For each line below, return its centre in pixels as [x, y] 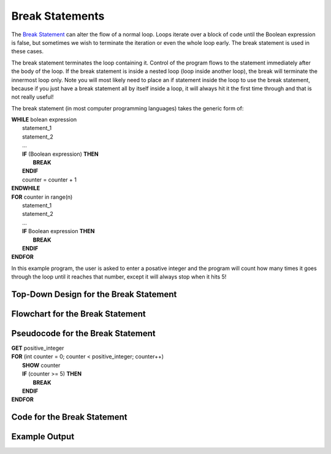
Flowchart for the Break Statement [79, 314]
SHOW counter [41, 365]
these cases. [28, 52]
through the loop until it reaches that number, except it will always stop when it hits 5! [119, 277]
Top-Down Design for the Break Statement [94, 294]
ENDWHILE [26, 188]
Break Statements [58, 16]
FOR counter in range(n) [42, 197]
